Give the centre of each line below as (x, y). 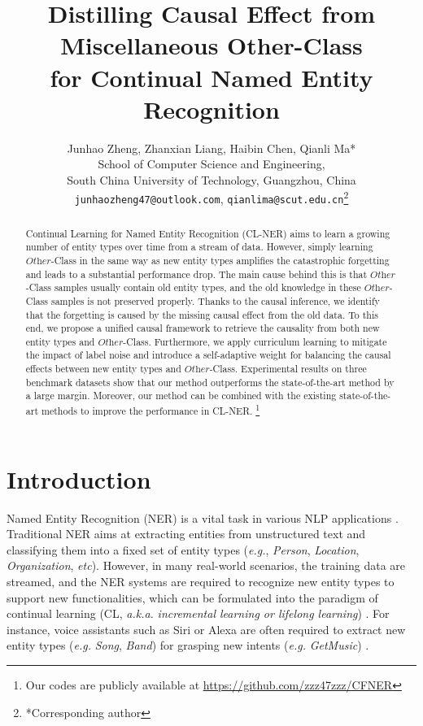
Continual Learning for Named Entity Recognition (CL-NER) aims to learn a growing (208, 233)
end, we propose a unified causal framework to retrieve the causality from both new (203, 328)
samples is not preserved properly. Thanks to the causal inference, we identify (215, 300)
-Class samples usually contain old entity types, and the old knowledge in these (193, 287)
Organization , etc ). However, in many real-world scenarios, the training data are (206, 565)
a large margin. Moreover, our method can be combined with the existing (181, 396)
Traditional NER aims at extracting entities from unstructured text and (186, 534)
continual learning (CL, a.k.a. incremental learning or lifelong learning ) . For (198, 613)
